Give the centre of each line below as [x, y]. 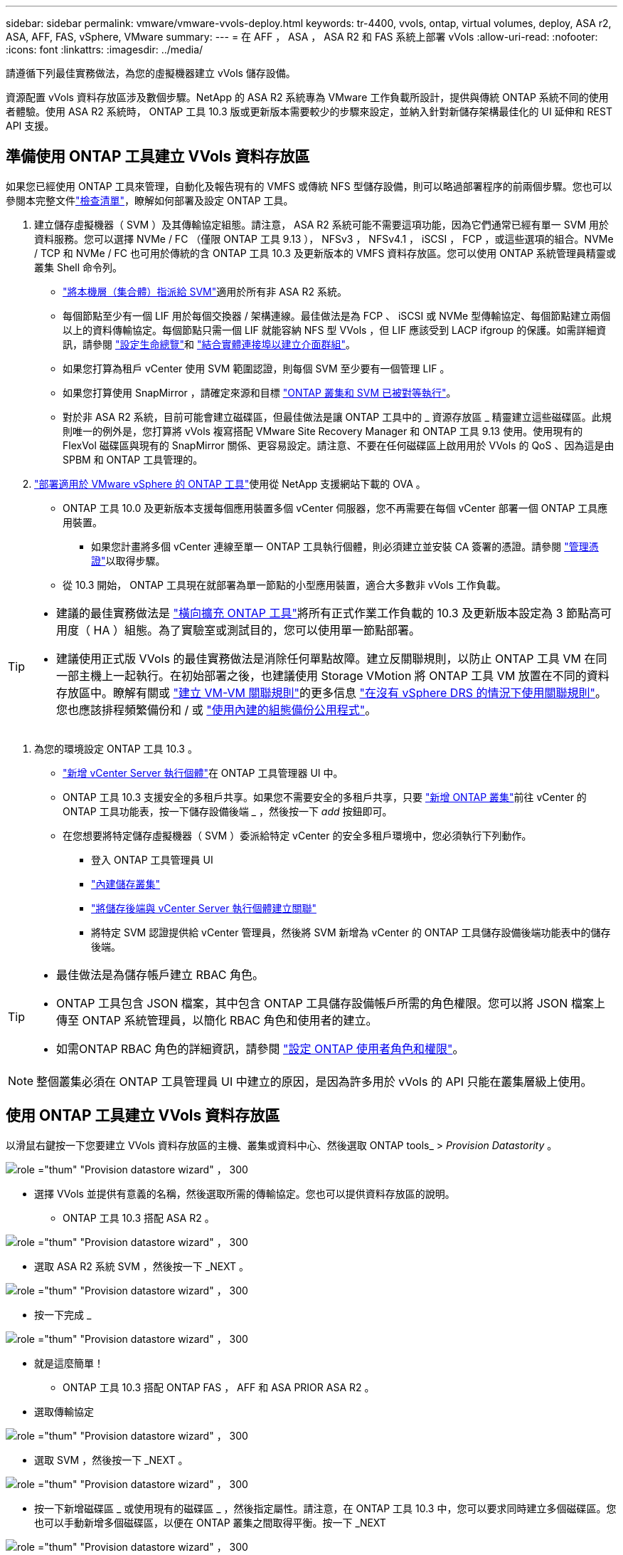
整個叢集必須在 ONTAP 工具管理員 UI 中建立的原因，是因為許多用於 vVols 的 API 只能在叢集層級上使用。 [314, 1081]
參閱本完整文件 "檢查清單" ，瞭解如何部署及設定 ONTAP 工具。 [150, 200]
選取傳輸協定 [64, 1411]
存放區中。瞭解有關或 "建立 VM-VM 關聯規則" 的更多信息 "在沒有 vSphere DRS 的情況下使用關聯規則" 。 [331, 692]
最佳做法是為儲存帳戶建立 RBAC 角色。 [160, 974]
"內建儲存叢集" [126, 884]
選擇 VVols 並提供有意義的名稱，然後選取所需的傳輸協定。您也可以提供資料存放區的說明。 [245, 1193]
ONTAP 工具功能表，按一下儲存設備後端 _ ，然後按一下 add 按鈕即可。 [228, 811]
